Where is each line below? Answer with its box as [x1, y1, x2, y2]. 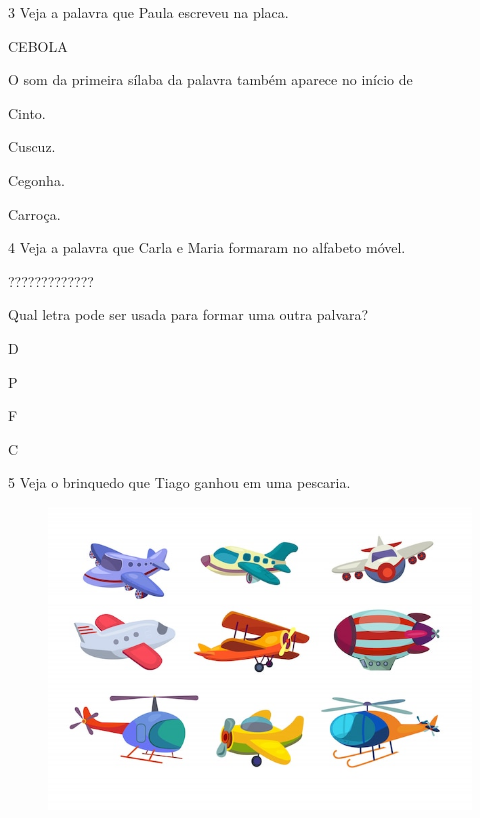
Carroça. [8, 203, 61, 224]
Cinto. [8, 102, 46, 123]
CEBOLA [8, 35, 68, 56]
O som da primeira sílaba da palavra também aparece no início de [8, 69, 413, 90]
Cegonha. [8, 169, 65, 190]
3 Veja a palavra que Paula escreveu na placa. [8, 2, 289, 22]
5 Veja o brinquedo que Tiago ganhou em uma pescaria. [8, 472, 351, 493]
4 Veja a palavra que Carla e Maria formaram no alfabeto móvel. [8, 237, 406, 258]
